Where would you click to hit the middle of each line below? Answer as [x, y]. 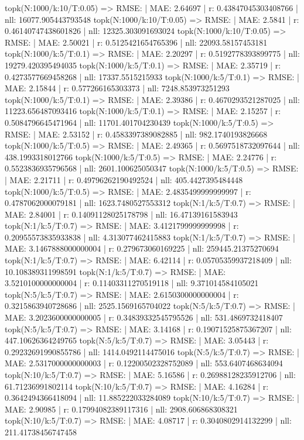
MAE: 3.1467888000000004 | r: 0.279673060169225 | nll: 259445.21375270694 [142, 248]
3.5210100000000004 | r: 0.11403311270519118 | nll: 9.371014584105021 [132, 283]
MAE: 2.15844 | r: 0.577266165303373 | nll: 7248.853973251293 [117, 88]
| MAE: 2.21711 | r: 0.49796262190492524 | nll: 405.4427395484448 [124, 179]
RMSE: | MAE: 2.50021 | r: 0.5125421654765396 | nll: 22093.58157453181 [136, 42]
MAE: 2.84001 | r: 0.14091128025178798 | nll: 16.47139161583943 [121, 214]
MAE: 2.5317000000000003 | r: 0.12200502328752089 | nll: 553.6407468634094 [144, 363]
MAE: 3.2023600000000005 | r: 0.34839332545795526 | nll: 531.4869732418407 [144, 317]
